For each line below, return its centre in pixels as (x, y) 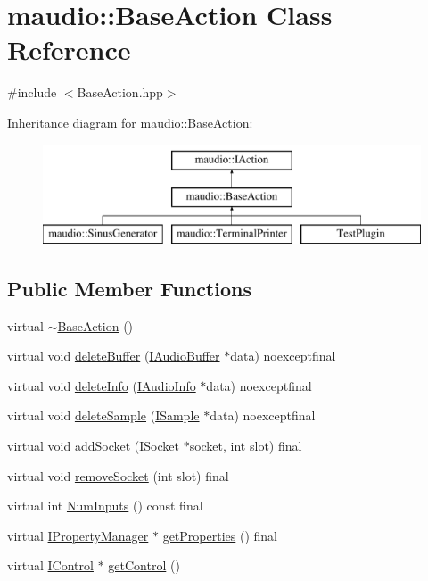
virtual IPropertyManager (78, 535)
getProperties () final (220, 535)
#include (32, 92)
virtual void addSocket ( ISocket (93, 446)
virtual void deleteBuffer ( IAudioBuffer (114, 356)
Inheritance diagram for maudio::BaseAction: (130, 122)
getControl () (144, 565)
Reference (69, 50)
